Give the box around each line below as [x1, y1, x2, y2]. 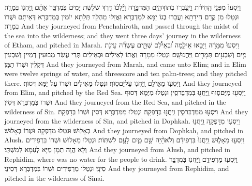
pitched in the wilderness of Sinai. [4, 172, 105, 183]
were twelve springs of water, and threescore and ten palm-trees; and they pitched [4, 68, 247, 78]
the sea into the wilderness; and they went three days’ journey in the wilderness [4, 30, 241, 40]
